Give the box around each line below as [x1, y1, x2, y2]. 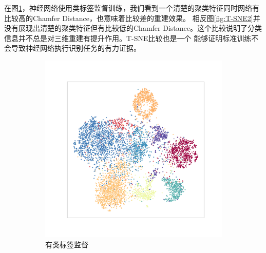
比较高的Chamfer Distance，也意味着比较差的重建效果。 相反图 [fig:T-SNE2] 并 [4, 12, 260, 23]
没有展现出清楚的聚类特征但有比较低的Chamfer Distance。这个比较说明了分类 [4, 23, 262, 33]
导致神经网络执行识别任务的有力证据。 [11, 43, 141, 53]
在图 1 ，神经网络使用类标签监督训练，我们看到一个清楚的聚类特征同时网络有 [4, 3, 259, 13]
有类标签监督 [45, 239, 88, 249]
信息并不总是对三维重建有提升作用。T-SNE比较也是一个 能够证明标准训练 [4, 32, 252, 43]
